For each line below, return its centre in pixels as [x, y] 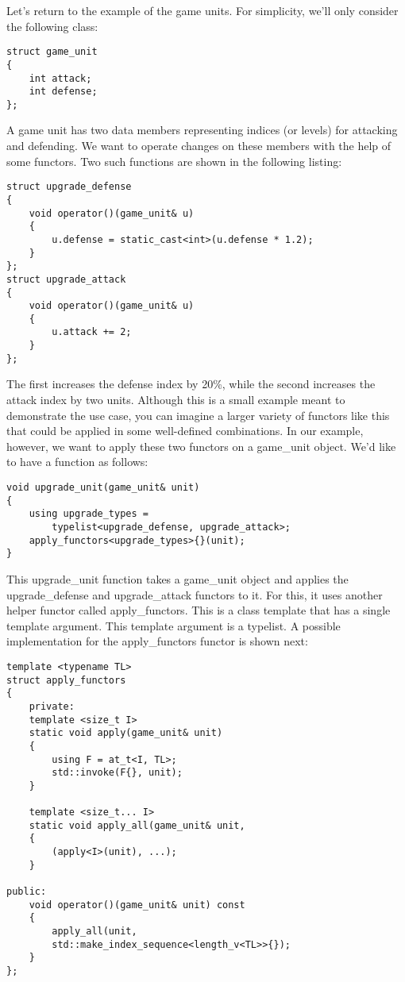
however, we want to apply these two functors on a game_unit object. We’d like [201, 446]
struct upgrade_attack [66, 279]
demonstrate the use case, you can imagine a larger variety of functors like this [198, 415]
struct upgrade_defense [69, 187]
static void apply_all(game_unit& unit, [137, 825]
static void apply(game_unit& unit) [126, 733]
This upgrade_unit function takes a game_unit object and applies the [177, 578]
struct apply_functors [66, 680]
